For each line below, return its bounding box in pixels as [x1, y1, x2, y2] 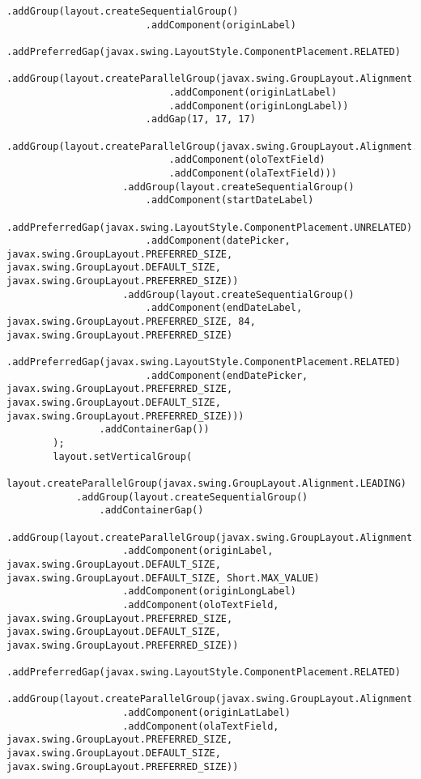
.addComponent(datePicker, [145, 235, 291, 247]
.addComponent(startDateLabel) [145, 194, 314, 206]
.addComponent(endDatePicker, [145, 369, 308, 381]
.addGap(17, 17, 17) [145, 113, 256, 126]
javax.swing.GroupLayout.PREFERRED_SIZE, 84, [6, 316, 256, 328]
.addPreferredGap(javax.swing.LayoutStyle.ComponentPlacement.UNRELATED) [6, 221, 413, 233]
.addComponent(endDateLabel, [145, 302, 303, 314]
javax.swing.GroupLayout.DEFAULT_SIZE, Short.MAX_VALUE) [6, 572, 320, 584]
